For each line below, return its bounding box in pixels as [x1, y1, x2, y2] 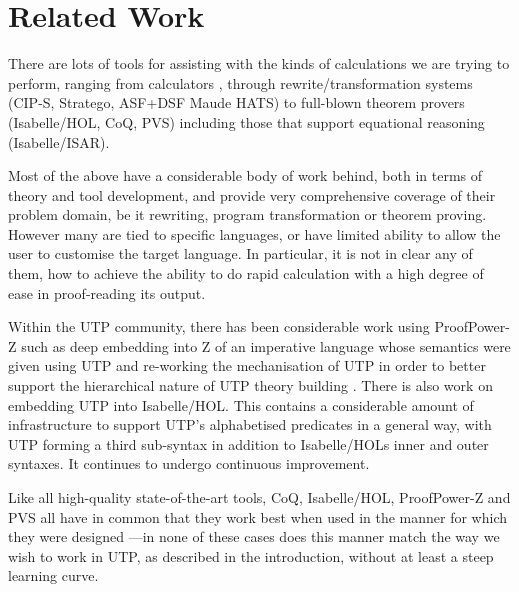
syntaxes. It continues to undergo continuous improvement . [8, 453, 370, 474]
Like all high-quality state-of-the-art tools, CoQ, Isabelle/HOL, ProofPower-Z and [8, 487, 511, 507]
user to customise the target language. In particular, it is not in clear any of [8, 243, 473, 264]
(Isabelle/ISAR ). [8, 131, 110, 152]
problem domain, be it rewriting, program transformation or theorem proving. [8, 204, 487, 225]
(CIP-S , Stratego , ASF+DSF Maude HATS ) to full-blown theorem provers [8, 92, 465, 113]
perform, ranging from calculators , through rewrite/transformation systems [8, 72, 473, 93]
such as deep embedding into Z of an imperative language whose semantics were [21, 335, 511, 356]
